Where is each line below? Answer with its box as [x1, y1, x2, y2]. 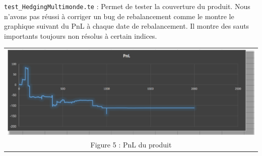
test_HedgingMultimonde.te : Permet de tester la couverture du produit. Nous [4, 1, 250, 11]
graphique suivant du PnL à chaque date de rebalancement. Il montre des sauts [4, 21, 249, 31]
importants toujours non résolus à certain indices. [4, 30, 157, 41]
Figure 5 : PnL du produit [90, 139, 172, 149]
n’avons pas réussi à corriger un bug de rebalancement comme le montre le [4, 11, 234, 21]
